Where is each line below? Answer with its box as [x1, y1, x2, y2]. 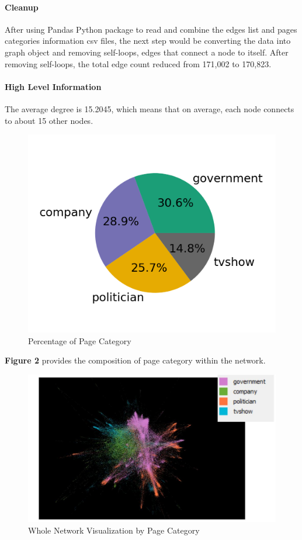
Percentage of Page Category [28, 334, 131, 347]
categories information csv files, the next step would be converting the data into [5, 34, 291, 47]
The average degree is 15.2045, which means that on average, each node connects [5, 102, 294, 115]
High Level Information [5, 80, 102, 92]
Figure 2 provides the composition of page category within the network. [5, 354, 266, 366]
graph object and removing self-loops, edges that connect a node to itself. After [5, 46, 289, 58]
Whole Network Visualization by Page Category [28, 524, 200, 536]
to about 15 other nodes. [5, 114, 93, 126]
